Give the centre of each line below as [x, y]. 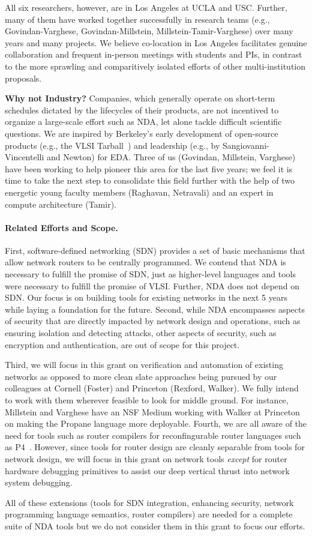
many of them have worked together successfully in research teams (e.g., [137, 19]
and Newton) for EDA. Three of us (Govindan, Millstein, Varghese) [171, 157]
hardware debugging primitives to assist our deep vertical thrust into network [147, 470]
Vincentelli [25, 157]
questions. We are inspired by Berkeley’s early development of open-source [142, 133]
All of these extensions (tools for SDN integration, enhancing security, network [149, 502]
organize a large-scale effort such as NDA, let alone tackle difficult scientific [143, 122]
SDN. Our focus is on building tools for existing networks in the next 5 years [146, 297]
